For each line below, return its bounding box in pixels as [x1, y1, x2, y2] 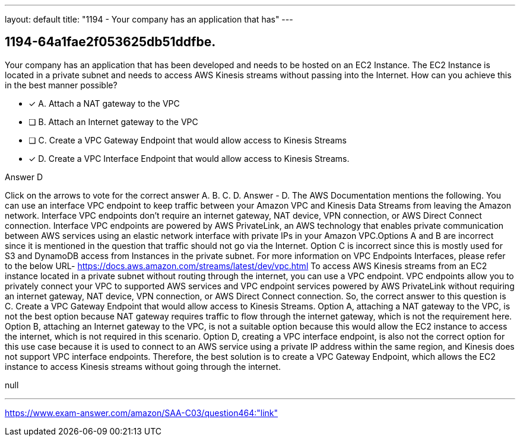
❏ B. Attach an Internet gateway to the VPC [28, 116, 198, 127]
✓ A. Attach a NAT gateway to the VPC [28, 98, 180, 108]
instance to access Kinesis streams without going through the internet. [5, 361, 281, 372]
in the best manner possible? [5, 79, 118, 90]
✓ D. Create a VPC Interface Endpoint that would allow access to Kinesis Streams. [28, 153, 350, 164]
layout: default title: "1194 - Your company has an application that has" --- [5, 14, 293, 24]
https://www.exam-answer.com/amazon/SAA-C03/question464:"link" [5, 407, 278, 418]
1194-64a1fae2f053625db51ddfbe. [5, 34, 216, 50]
